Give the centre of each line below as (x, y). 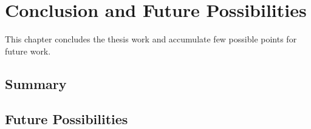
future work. (28, 51)
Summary (36, 83)
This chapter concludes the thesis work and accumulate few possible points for (151, 39)
